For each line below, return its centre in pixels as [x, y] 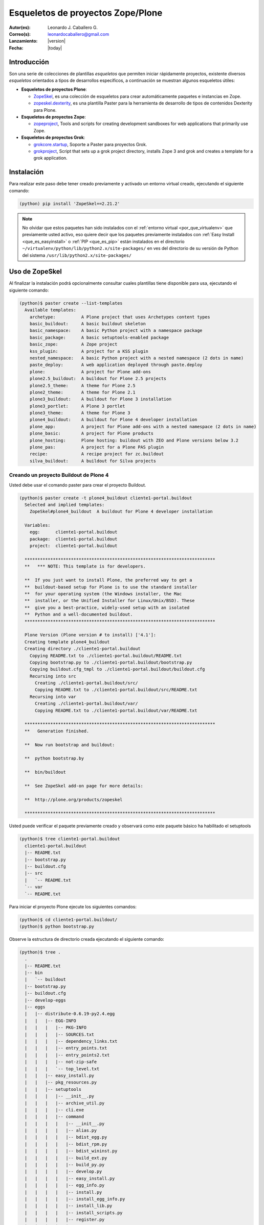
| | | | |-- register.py [65, 1220]
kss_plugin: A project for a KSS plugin [89, 351]
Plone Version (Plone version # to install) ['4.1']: [90, 635]
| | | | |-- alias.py [61, 1130]
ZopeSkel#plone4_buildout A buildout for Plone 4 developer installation [121, 512]
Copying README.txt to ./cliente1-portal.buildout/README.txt [106, 656]
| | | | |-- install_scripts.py [74, 1213]
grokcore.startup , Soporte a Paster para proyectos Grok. [90, 144]
